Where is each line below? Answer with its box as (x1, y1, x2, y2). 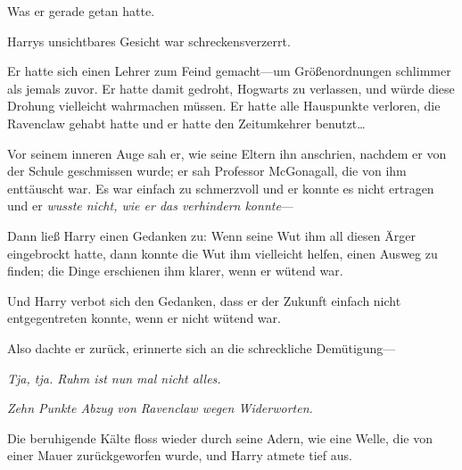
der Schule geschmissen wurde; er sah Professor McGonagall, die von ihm (7, 161, 407, 180)
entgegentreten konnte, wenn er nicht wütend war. (7, 309, 281, 327)
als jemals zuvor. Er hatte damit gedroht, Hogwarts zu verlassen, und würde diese (7, 78, 455, 97)
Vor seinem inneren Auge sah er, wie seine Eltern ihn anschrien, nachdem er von (7, 144, 447, 162)
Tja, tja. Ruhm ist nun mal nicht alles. (7, 368, 221, 387)
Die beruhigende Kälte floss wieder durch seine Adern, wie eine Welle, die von (7, 428, 433, 447)
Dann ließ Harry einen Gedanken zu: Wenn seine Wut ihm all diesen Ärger (7, 226, 416, 244)
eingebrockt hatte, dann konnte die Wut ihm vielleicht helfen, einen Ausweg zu (7, 243, 438, 262)
